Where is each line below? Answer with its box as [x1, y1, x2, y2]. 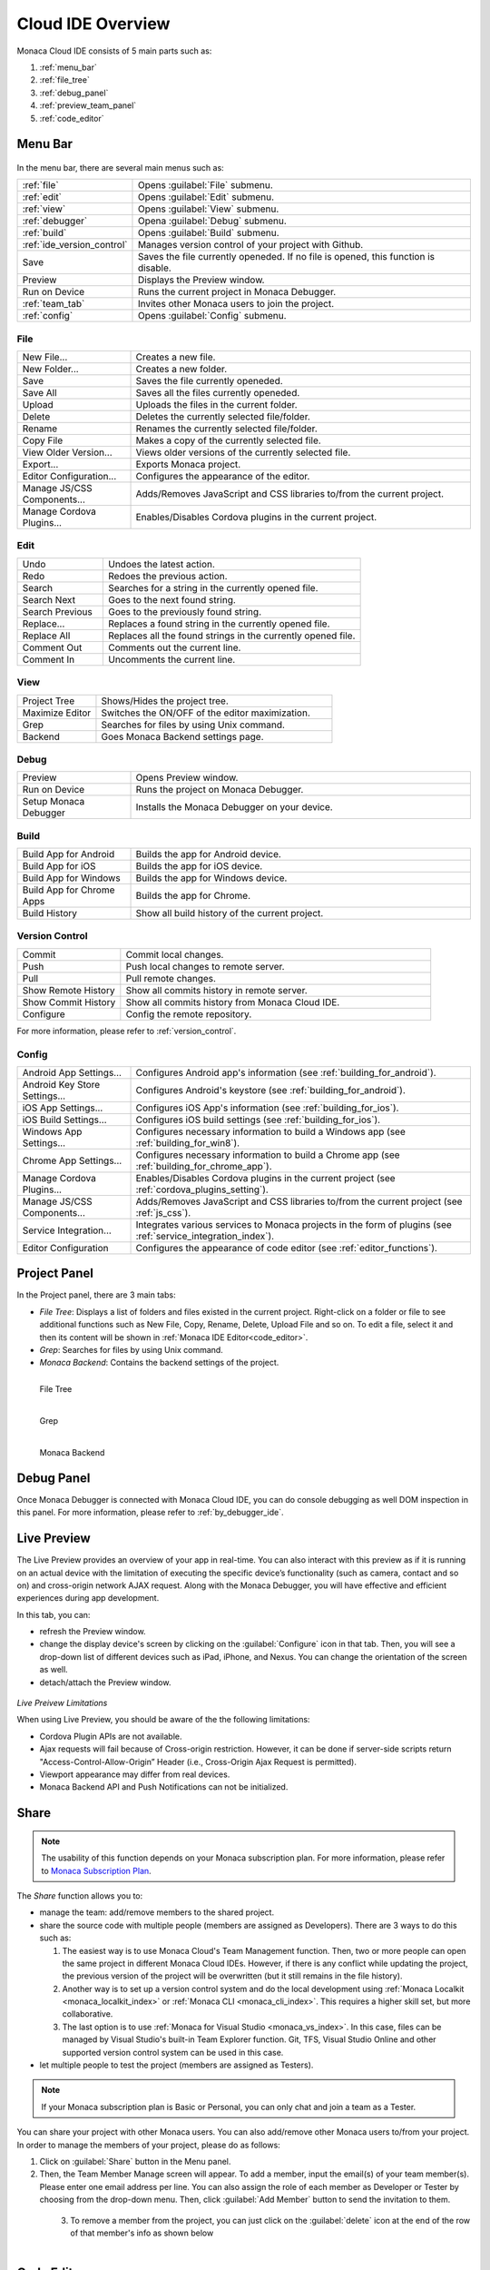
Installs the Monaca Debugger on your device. [135, 801, 333, 814]
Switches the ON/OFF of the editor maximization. [101, 706, 310, 719]
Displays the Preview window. [137, 273, 265, 286]
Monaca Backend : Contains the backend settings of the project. [39, 1357, 279, 1368]
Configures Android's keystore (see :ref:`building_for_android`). [135, 1083, 406, 1096]
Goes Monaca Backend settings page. [101, 730, 264, 743]
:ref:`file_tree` [39, 74, 90, 85]
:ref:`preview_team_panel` [39, 100, 137, 111]
